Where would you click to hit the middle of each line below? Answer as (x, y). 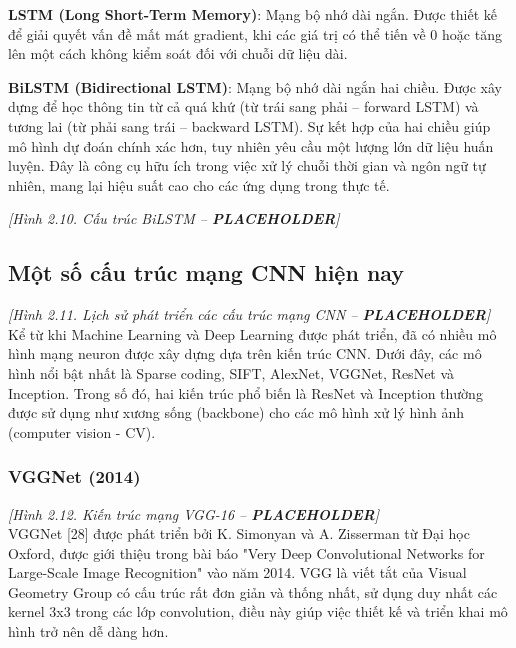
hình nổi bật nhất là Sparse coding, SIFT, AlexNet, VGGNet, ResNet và (231, 372)
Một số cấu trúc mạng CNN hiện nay (206, 272)
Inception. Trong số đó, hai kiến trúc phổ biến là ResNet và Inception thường (245, 392)
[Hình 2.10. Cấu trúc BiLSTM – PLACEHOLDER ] (174, 218)
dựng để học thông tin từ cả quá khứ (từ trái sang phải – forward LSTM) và (243, 106)
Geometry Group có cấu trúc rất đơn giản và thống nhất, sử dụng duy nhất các (253, 591)
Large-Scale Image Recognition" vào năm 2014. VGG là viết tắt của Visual (237, 572)
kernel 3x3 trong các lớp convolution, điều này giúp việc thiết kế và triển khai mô (258, 611)
